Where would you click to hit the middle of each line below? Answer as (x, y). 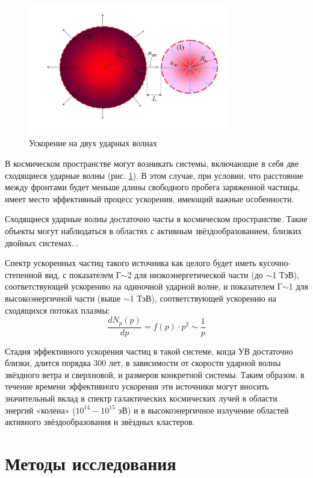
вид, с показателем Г (83, 274)
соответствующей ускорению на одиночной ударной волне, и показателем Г (144, 286)
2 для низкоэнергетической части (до (195, 274)
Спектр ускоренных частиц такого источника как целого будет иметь (131, 263)
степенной (23, 274)
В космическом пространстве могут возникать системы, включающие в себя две (152, 163)
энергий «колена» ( (40, 410)
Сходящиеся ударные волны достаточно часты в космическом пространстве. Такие (156, 219)
